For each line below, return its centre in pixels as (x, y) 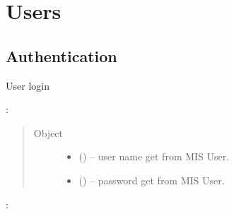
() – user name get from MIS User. (154, 156)
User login (28, 85)
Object (48, 132)
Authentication (62, 55)
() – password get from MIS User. (152, 180)
